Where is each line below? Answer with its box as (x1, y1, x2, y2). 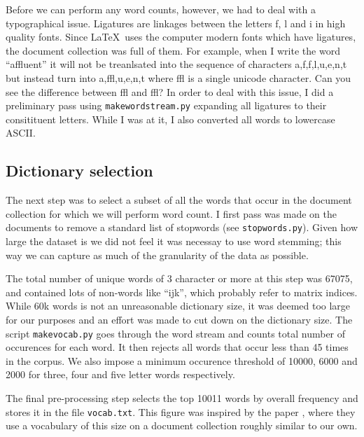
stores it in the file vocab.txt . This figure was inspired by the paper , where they (6, 404, 356, 419)
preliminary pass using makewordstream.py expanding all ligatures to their (6, 98, 327, 113)
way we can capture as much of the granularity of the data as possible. (6, 247, 309, 262)
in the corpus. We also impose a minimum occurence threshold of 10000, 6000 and (6, 353, 358, 368)
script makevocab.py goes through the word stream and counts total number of (6, 326, 346, 340)
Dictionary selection (6, 160, 153, 181)
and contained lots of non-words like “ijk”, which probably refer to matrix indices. (6, 284, 358, 299)
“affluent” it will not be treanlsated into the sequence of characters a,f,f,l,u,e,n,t (6, 57, 347, 71)
